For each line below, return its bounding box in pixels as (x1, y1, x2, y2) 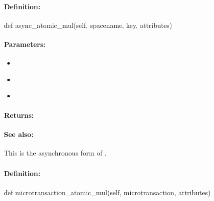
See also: (4, 129, 34, 139)
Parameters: (4, 39, 46, 49)
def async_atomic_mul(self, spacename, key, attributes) (4, 20, 172, 30)
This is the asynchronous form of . (4, 147, 107, 157)
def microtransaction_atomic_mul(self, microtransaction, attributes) (4, 187, 211, 197)
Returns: (4, 110, 34, 120)
